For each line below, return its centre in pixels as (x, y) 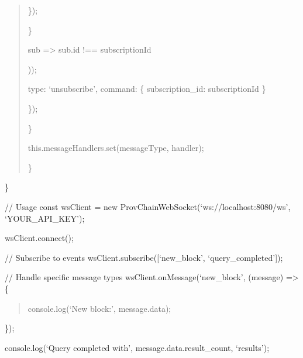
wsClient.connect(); (39, 238)
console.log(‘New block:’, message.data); (99, 308)
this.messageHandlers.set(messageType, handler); (116, 148)
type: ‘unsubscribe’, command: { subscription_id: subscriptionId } (147, 89)
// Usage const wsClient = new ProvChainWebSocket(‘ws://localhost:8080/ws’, (148, 206)
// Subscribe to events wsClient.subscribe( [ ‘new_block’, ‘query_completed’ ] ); (144, 257)
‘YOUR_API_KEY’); (45, 218)
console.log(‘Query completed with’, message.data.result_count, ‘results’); (137, 347)
